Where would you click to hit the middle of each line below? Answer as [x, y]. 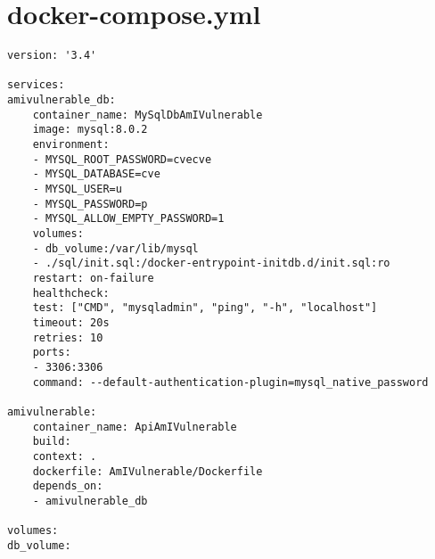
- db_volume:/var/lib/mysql [115, 248]
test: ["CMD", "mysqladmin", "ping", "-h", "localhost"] [205, 308]
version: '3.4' [52, 56]
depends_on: [68, 486]
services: [36, 85]
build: [52, 442]
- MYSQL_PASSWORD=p [90, 204]
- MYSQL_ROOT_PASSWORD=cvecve [122, 159]
